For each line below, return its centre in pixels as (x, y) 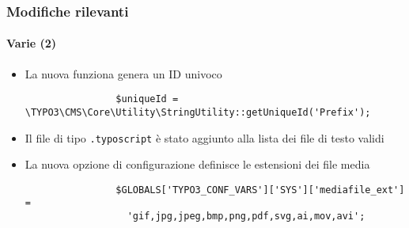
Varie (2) (32, 43)
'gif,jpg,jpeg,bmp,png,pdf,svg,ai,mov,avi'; (246, 217)
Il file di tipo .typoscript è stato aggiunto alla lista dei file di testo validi (204, 137)
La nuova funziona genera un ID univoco (123, 73)
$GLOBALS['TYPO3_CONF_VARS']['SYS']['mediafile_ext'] (260, 190)
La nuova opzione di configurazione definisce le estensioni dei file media (197, 164)
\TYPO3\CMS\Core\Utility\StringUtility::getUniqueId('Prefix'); (198, 112)
